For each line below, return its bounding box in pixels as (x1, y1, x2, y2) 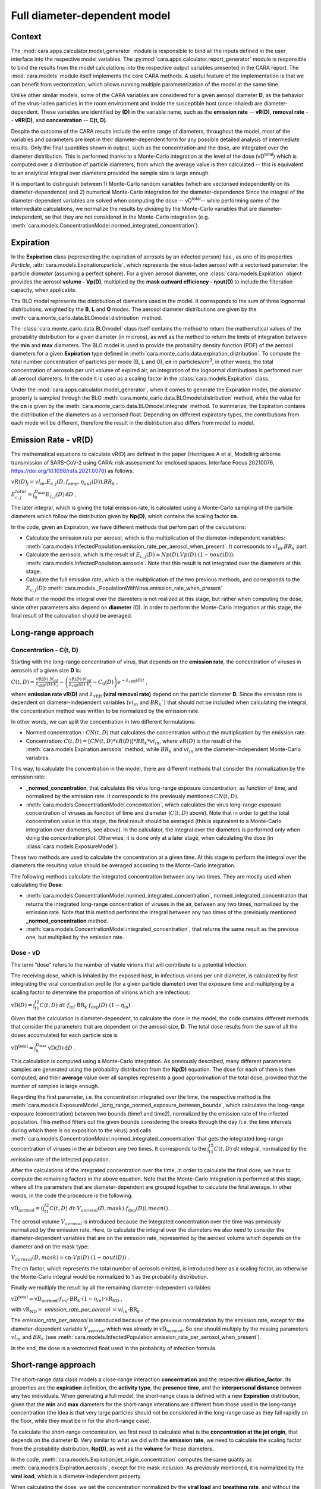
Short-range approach (11, 1360, 96, 1370)
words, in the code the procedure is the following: (11, 1192, 133, 1199)
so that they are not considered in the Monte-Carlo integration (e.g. (45, 213, 210, 220)
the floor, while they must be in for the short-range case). (11, 1418, 152, 1425)
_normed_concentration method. (26, 917, 109, 924)
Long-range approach (11, 627, 95, 637)
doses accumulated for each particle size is (11, 1031, 118, 1039)
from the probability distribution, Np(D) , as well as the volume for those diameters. (11, 1445, 214, 1452)
